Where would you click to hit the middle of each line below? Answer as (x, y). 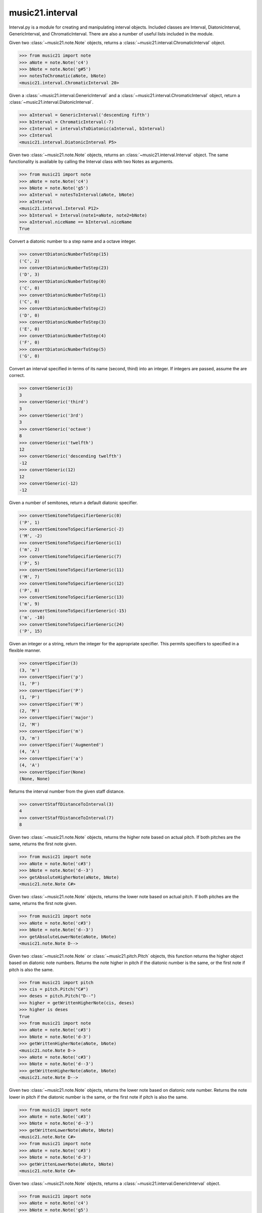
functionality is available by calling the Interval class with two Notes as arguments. (91, 162)
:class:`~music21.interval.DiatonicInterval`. (51, 102)
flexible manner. (25, 651)
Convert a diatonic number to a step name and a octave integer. (73, 241)
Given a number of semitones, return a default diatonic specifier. (74, 503)
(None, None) (35, 779)
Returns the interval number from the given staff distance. (67, 791)
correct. (17, 376)
